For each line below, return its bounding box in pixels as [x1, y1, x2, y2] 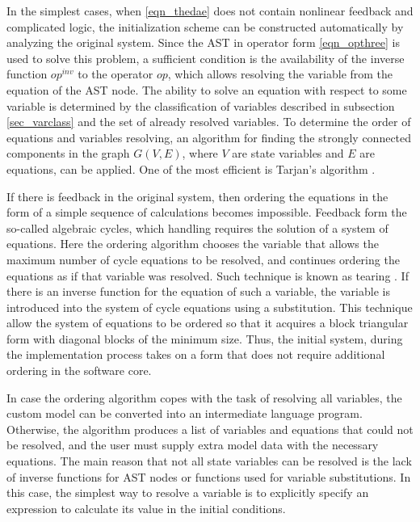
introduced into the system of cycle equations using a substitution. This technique [6, 298, 413, 315]
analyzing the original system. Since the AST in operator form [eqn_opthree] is [6, 34, 400, 51]
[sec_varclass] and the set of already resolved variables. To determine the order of [6, 113, 411, 130]
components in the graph [6, 145, 130, 162]
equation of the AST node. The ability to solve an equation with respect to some [6, 81, 407, 98]
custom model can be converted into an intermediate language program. [6, 405, 363, 422]
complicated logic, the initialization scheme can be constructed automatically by [6, 18, 404, 35]
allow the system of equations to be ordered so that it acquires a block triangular [6, 314, 409, 331]
